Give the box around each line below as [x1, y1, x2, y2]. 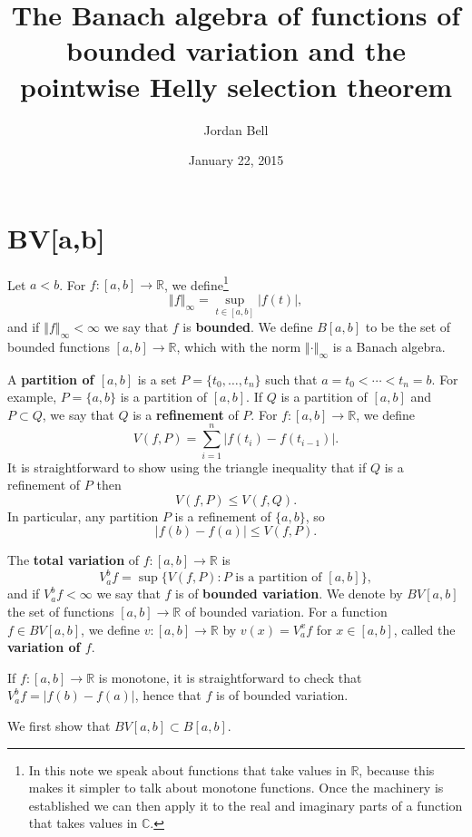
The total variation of [7, 550, 140, 569]
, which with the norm [176, 336, 301, 355]
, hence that [134, 686, 202, 705]
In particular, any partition [7, 506, 159, 525]
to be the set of [365, 317, 451, 336]
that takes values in [28, 813, 138, 832]
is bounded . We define [182, 317, 313, 336]
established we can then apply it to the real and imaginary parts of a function [28, 795, 463, 814]
